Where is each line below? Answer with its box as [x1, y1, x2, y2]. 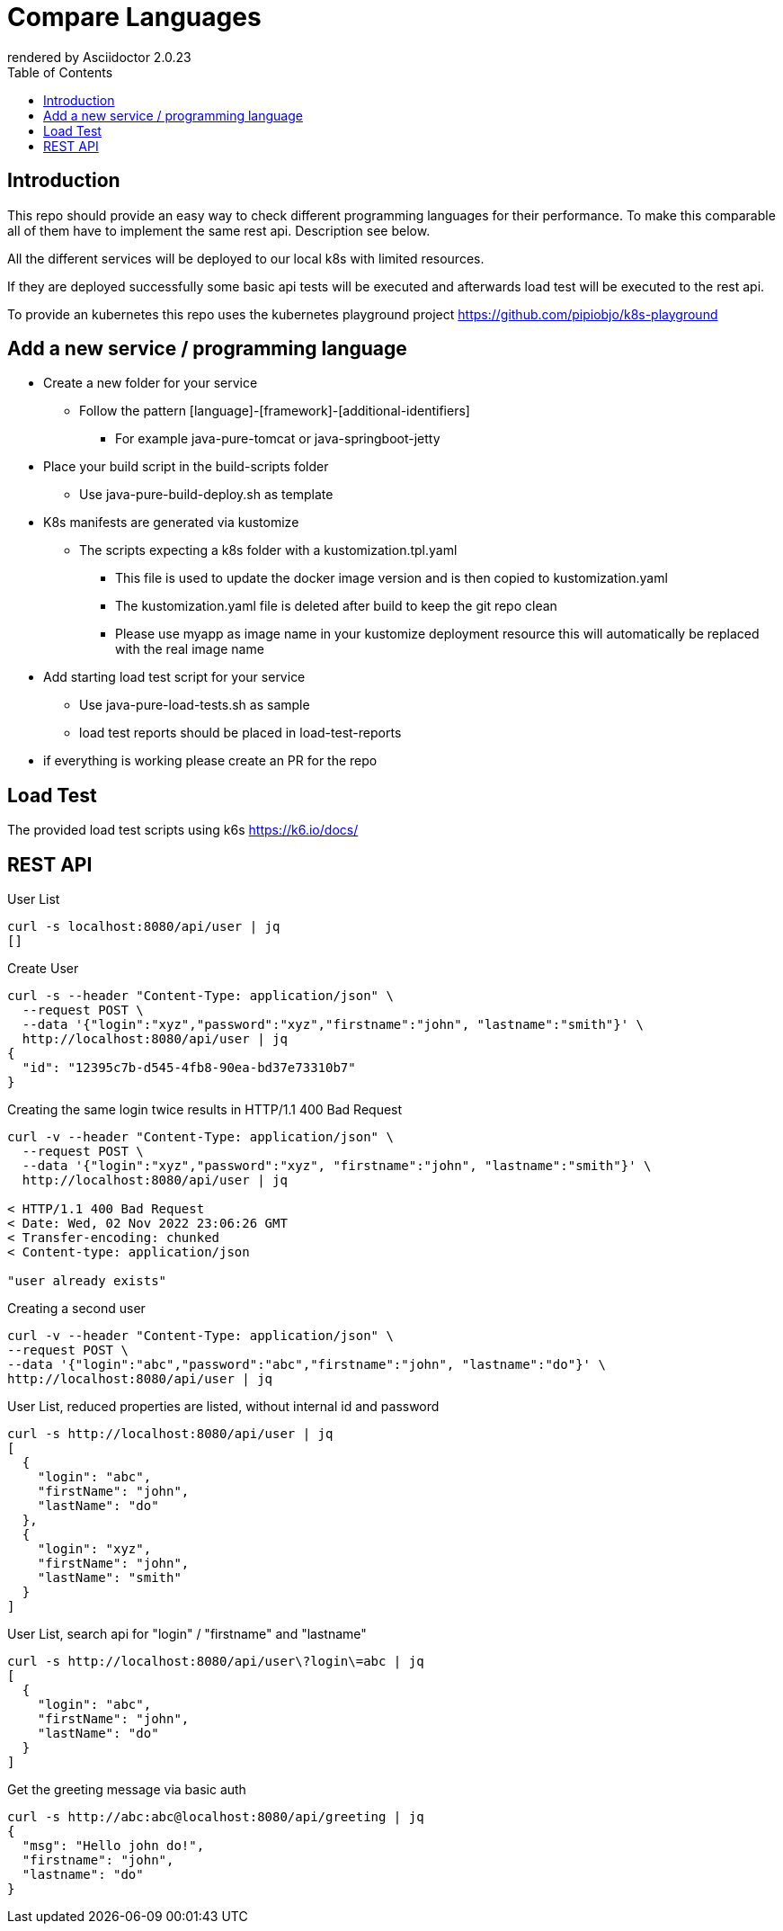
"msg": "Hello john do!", [22, 1838, 205, 1854]
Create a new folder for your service [43, 375, 258, 391]
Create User [7, 961, 79, 977]
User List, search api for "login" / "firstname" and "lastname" [7, 1626, 367, 1642]
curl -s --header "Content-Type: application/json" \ [7, 988, 394, 1004]
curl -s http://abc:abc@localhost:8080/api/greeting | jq [7, 1810, 424, 1825]
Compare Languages [7, 2, 262, 32]
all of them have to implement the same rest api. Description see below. [7, 222, 431, 238]
